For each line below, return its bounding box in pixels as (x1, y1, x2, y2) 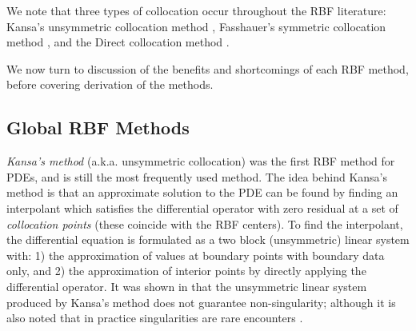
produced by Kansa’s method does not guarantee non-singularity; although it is (6, 293, 396, 310)
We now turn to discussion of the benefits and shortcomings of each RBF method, (6, 60, 409, 77)
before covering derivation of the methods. (6, 76, 214, 93)
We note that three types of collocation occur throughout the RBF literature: (6, 2, 386, 18)
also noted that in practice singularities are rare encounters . (6, 309, 303, 326)
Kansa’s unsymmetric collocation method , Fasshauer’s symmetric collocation (6, 18, 386, 34)
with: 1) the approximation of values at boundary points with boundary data (6, 246, 385, 263)
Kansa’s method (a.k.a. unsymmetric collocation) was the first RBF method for (6, 153, 395, 169)
